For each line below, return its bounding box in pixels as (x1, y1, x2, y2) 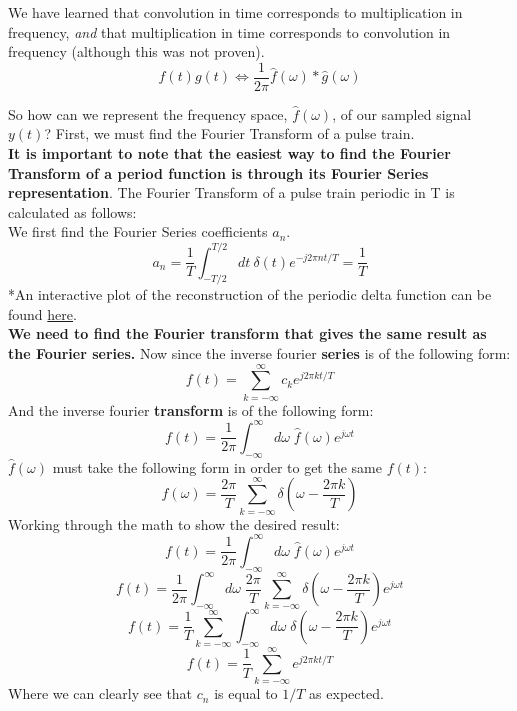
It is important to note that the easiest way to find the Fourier (8, 143, 451, 164)
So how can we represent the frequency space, (8, 103, 288, 124)
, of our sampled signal (332, 103, 472, 124)
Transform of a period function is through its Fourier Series (8, 162, 429, 183)
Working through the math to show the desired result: (8, 513, 340, 534)
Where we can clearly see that (8, 683, 193, 704)
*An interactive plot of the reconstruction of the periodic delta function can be (8, 284, 492, 305)
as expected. (309, 683, 384, 704)
